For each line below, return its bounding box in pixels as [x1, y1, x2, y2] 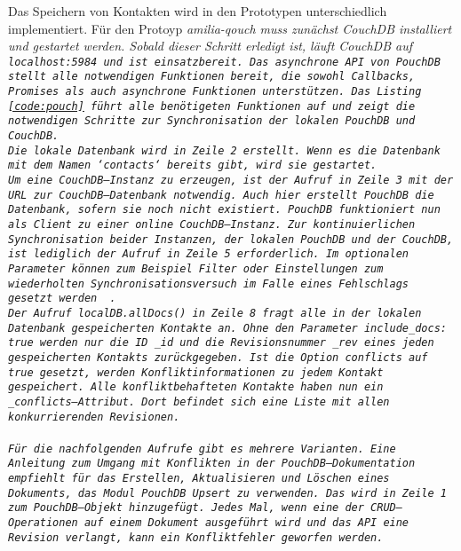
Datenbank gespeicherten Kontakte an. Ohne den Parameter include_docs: [8, 321, 447, 335]
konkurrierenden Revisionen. [8, 410, 180, 423]
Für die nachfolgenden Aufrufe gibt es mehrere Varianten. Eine [8, 442, 396, 455]
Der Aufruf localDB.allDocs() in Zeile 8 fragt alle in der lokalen [8, 306, 422, 319]
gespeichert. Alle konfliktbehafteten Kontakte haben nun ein [8, 381, 384, 394]
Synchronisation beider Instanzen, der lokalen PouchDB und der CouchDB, [8, 232, 454, 246]
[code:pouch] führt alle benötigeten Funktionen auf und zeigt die [8, 99, 416, 113]
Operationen [8, 516, 78, 530]
